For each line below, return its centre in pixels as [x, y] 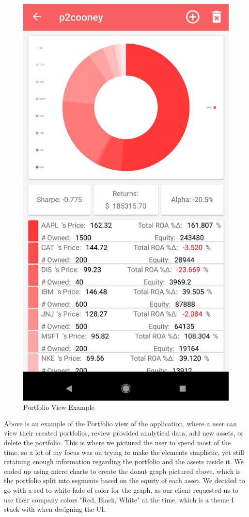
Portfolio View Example [59, 407]
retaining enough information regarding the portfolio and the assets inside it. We [124, 461]
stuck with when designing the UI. [55, 509]
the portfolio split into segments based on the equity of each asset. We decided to [124, 480]
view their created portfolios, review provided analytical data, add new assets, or [124, 433]
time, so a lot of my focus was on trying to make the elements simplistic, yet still [124, 452]
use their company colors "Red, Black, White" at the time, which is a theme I [119, 499]
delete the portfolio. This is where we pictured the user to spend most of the [117, 443]
